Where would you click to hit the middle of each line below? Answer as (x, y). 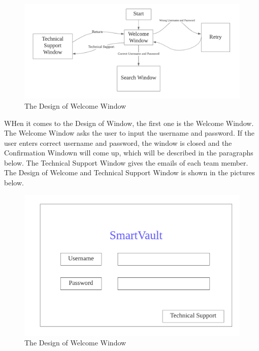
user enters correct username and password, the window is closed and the (118, 142)
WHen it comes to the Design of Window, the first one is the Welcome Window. (129, 123)
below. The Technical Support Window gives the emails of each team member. (126, 162)
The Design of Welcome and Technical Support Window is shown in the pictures (129, 172)
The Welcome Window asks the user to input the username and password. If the (129, 133)
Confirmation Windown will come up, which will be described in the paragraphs (129, 153)
